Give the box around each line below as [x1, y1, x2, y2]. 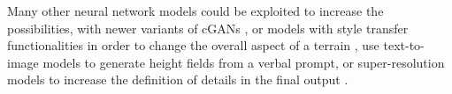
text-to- [383, 36, 425, 54]
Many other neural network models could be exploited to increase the [7, 2, 384, 19]
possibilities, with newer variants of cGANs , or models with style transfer [7, 18, 409, 37]
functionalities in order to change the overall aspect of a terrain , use [7, 36, 379, 54]
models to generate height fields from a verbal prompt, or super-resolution [42, 53, 445, 71]
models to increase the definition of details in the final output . [7, 70, 349, 89]
